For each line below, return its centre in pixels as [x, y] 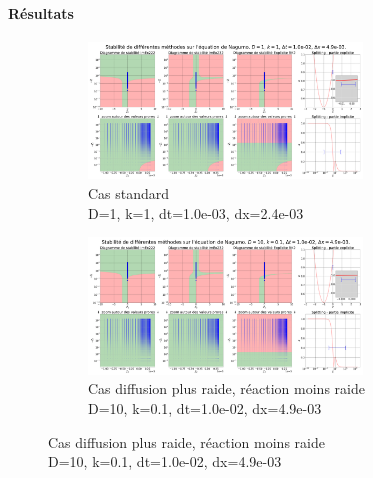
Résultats [41, 12]
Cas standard [129, 192]
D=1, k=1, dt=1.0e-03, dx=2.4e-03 [196, 212]
